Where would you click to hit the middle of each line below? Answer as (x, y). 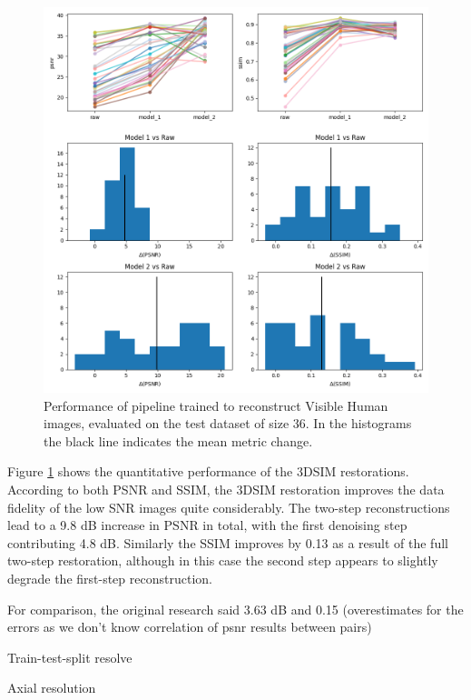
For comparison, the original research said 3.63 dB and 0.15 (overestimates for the (235, 609)
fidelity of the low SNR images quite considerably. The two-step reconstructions (229, 507)
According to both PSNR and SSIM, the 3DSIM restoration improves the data (226, 489)
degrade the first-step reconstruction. (110, 578)
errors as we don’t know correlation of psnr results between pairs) (190, 627)
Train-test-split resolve (70, 657)
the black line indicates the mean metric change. (178, 440)
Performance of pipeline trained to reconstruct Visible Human (216, 405)
